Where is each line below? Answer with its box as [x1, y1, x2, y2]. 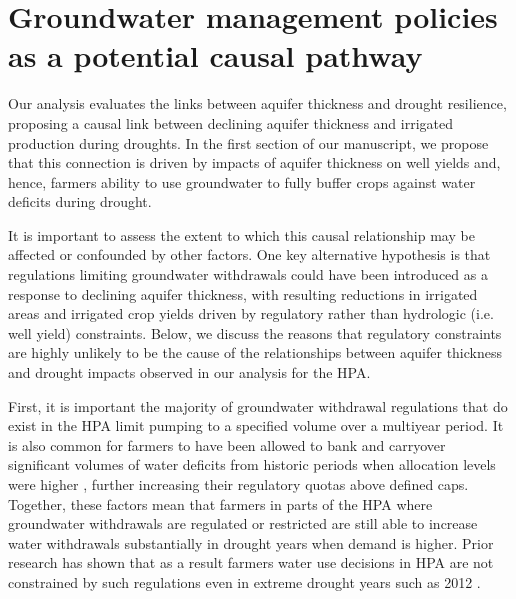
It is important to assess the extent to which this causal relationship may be [8, 224, 475, 245]
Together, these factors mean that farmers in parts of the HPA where [8, 493, 433, 514]
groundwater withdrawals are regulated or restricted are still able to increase [8, 513, 478, 534]
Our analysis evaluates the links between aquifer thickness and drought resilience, [8, 93, 507, 114]
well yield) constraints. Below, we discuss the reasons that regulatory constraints [8, 322, 502, 343]
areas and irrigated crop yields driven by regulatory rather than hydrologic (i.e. [8, 303, 494, 324]
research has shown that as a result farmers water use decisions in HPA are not [8, 552, 494, 573]
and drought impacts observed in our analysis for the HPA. [8, 362, 371, 383]
